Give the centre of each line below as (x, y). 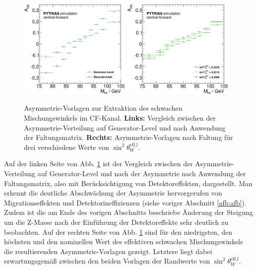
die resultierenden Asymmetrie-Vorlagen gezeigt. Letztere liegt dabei (108, 251)
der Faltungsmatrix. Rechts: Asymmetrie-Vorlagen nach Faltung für (128, 137)
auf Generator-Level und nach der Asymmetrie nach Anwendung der (142, 173)
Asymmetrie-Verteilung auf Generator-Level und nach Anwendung (125, 127)
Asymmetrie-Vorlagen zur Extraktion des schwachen (103, 108)
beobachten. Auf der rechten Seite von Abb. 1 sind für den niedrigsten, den (118, 232)
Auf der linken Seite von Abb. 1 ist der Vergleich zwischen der (98, 164)
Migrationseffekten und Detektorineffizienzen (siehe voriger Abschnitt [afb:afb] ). (125, 202)
